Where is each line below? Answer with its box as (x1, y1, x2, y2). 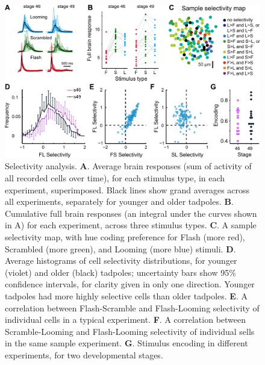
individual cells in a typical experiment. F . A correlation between (5, 313, 246, 326)
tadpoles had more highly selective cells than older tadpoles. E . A (5, 289, 248, 302)
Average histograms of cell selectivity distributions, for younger (5, 254, 237, 267)
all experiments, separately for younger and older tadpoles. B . (5, 195, 234, 208)
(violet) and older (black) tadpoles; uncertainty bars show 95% (5, 266, 236, 278)
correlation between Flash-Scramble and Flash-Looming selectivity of (5, 301, 260, 314)
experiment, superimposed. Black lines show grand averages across (5, 183, 250, 196)
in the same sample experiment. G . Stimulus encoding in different (5, 337, 248, 349)
